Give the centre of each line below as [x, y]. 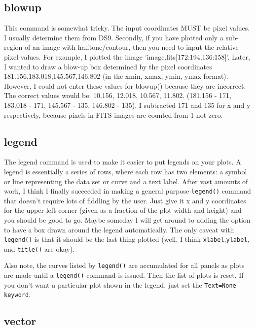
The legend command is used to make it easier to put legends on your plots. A [123, 162]
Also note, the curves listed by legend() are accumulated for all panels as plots [124, 265]
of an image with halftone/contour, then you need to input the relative [132, 47]
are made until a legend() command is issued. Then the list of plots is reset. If [124, 275]
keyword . [18, 294]
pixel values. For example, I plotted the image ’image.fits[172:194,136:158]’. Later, [127, 56]
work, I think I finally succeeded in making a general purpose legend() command [127, 191]
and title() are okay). [39, 248]
